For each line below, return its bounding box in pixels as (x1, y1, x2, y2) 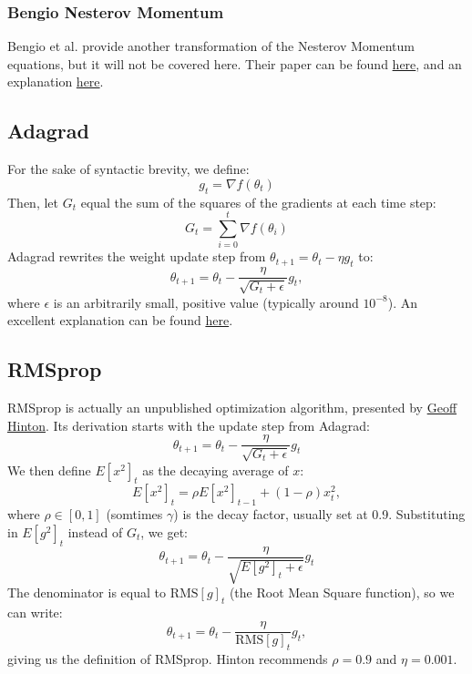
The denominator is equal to (7, 583, 166, 602)
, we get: (140, 522, 189, 541)
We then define (7, 460, 91, 479)
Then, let (7, 192, 58, 211)
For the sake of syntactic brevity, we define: (7, 159, 250, 179)
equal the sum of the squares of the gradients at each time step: (80, 192, 436, 211)
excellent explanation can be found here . (7, 311, 233, 330)
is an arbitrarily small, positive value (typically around (53, 292, 359, 311)
